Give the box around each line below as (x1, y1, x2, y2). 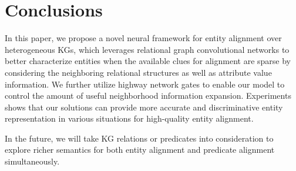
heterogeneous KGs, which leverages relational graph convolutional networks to (5, 43, 290, 55)
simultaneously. (5, 155, 60, 167)
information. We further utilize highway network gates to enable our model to (5, 78, 285, 90)
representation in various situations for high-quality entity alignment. (5, 112, 254, 125)
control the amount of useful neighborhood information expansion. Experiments (5, 89, 291, 102)
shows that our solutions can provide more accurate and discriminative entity (5, 100, 283, 113)
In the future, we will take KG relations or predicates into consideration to (5, 132, 274, 144)
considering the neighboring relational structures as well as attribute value (5, 66, 272, 78)
